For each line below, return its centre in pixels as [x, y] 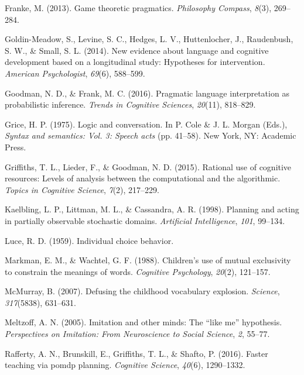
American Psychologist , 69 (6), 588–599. [75, 73]
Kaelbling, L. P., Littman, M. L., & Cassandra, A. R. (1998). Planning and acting [152, 209]
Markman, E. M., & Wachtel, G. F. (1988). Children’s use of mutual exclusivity [148, 260]
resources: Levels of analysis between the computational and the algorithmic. [143, 178]
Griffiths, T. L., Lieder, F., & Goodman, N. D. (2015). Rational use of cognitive [148, 166]
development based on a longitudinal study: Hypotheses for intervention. [135, 62]
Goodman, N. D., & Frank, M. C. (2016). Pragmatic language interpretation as [147, 93]
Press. [16, 147]
